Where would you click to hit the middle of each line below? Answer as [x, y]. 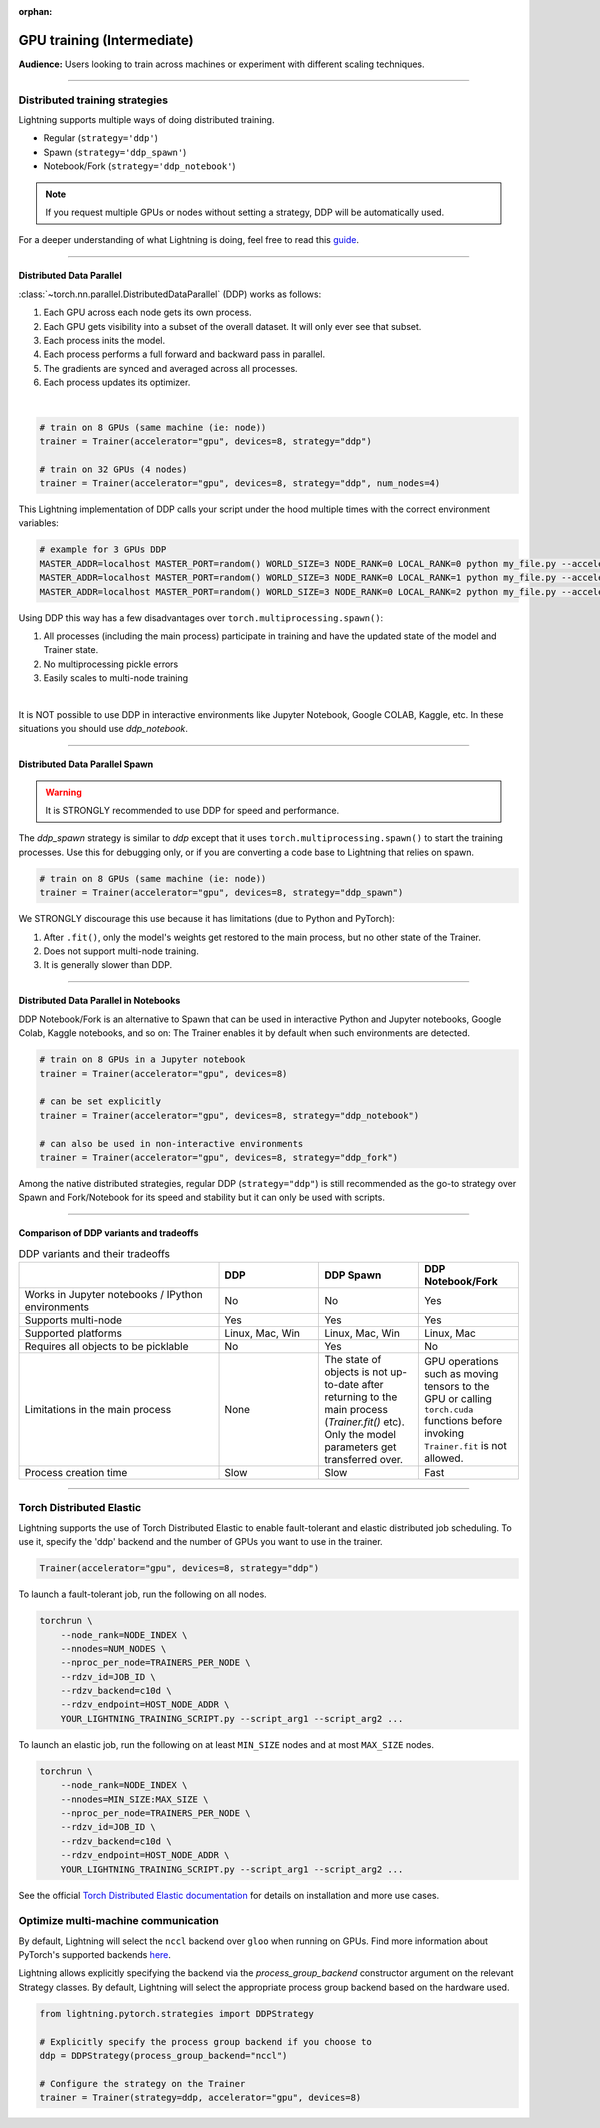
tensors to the [456, 1386]
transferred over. [364, 1460]
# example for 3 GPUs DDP [103, 549]
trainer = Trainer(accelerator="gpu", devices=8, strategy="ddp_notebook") [229, 1115]
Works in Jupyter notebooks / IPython [114, 1295]
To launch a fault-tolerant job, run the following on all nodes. [142, 1594]
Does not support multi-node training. [121, 951]
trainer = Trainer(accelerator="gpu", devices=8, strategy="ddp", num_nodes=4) [240, 483]
